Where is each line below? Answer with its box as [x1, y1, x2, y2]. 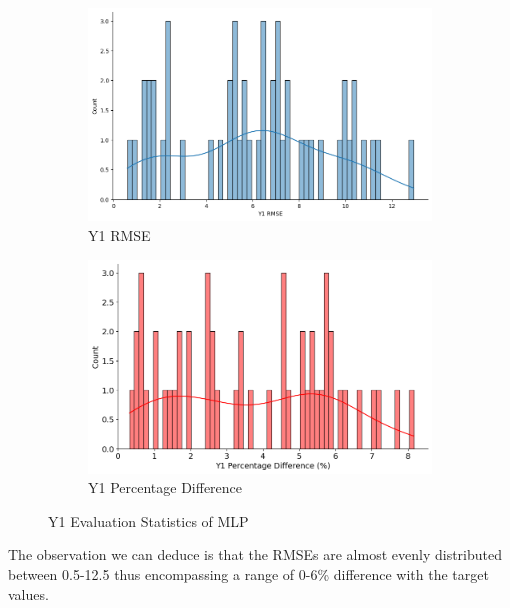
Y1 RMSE [88, 225, 151, 246]
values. [8, 583, 49, 604]
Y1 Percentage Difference [88, 477, 243, 498]
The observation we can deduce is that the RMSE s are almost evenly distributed [8, 544, 502, 565]
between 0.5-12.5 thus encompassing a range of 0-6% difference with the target [8, 564, 489, 585]
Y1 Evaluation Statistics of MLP [48, 510, 249, 531]
